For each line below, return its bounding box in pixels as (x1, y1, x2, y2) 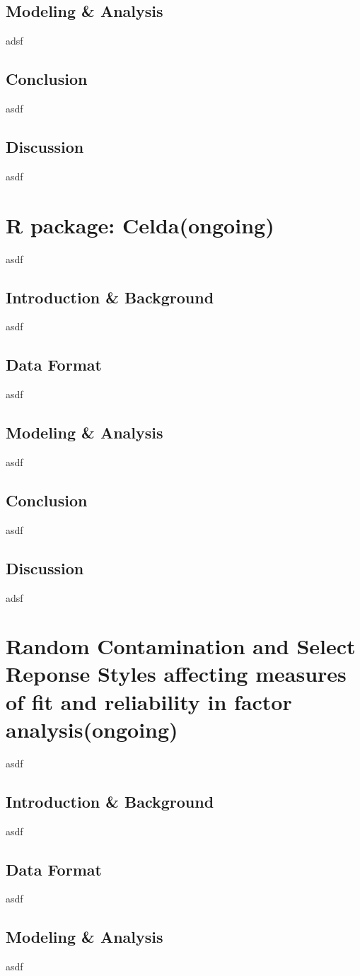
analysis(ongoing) (6, 714, 178, 743)
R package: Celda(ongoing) (6, 210, 274, 239)
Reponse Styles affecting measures (6, 659, 347, 688)
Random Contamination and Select (6, 632, 356, 661)
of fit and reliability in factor (6, 687, 292, 716)
